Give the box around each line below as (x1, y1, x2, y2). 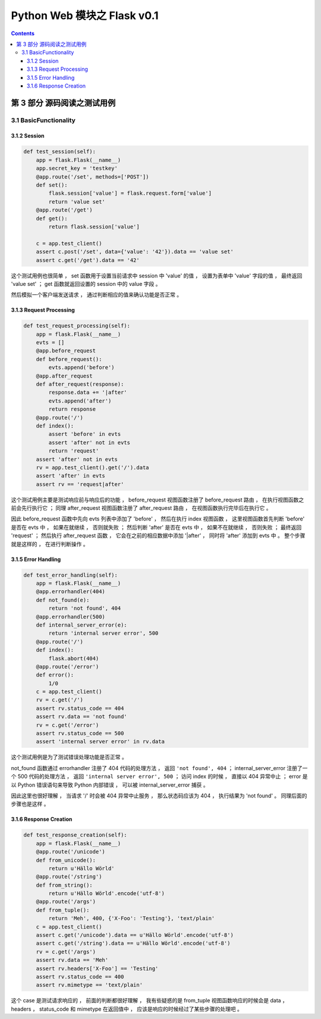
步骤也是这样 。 (11, 800, 49, 808)
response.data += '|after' (48, 389, 127, 396)
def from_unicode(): (36, 856, 96, 864)
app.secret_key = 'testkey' (36, 165, 118, 172)
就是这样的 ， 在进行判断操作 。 (11, 540, 89, 547)
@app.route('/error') (36, 663, 99, 670)
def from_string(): (36, 881, 93, 889)
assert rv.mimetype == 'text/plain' (36, 981, 143, 989)
